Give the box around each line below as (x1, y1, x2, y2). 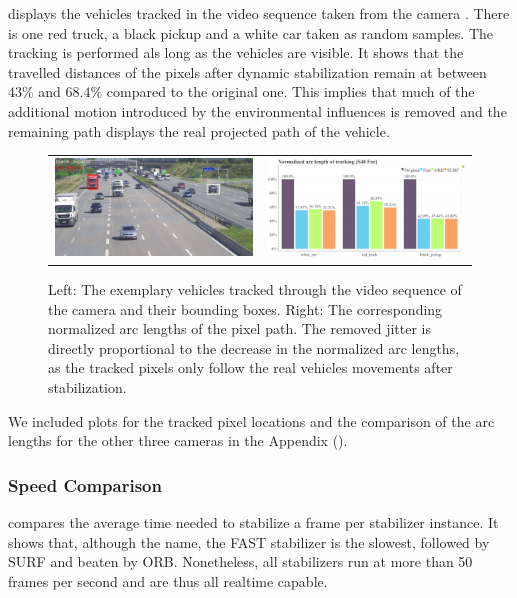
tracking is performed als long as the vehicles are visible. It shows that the (8, 42, 464, 63)
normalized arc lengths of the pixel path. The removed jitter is (48, 318, 431, 339)
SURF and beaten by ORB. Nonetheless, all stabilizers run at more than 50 (8, 551, 473, 572)
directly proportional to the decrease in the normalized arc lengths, (48, 337, 460, 358)
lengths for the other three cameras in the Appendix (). (8, 430, 348, 451)
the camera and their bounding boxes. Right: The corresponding (48, 298, 443, 319)
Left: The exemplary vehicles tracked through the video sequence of (48, 279, 462, 299)
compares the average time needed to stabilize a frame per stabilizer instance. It (8, 511, 499, 532)
